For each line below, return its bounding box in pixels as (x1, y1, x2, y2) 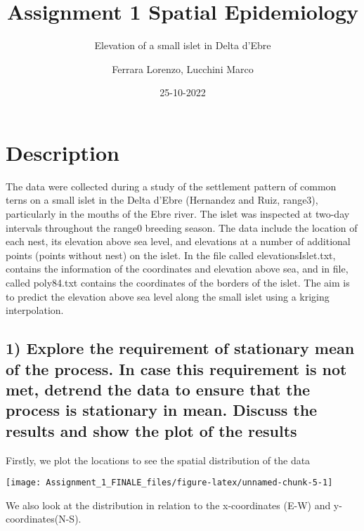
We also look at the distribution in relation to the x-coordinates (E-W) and (6, 497, 331, 512)
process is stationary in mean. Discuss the (6, 399, 318, 421)
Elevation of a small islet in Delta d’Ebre (94, 38, 271, 53)
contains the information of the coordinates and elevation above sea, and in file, (6, 261, 349, 276)
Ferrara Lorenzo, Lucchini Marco (112, 61, 254, 76)
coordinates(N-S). (6, 511, 82, 526)
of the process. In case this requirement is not (6, 358, 347, 379)
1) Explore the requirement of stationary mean (6, 337, 355, 359)
